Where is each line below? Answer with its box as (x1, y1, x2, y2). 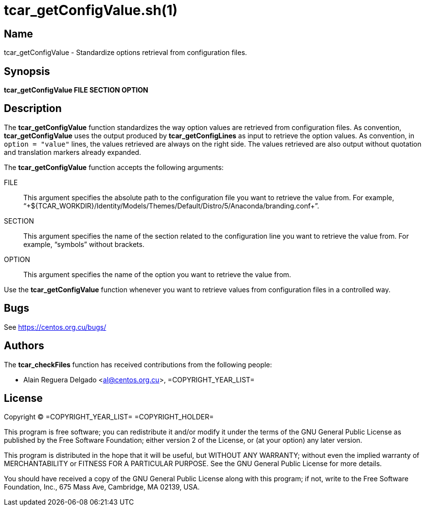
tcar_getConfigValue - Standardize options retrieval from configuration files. (4, 48, 247, 57)
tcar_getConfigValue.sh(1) (4, 2, 178, 19)
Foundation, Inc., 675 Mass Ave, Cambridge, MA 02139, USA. (4, 483, 200, 491)
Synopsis (4, 65, 50, 77)
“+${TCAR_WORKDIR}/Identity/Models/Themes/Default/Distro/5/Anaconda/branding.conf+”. (23, 201, 319, 210)
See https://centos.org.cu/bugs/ (4, 322, 106, 331)
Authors (4, 340, 44, 352)
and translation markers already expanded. (4, 148, 142, 156)
